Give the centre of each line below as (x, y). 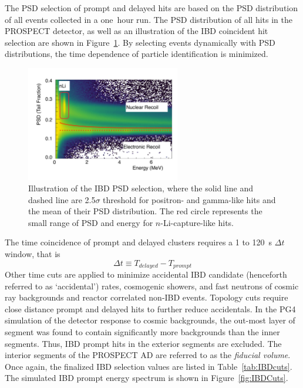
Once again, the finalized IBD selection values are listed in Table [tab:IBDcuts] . (149, 366)
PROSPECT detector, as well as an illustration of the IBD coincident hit (137, 31)
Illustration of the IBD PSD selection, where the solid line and (141, 188)
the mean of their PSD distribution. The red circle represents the (145, 211)
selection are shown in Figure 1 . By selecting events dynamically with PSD (140, 42)
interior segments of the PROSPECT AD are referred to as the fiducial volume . (148, 355)
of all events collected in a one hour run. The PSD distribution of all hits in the (149, 19)
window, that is (33, 254)
